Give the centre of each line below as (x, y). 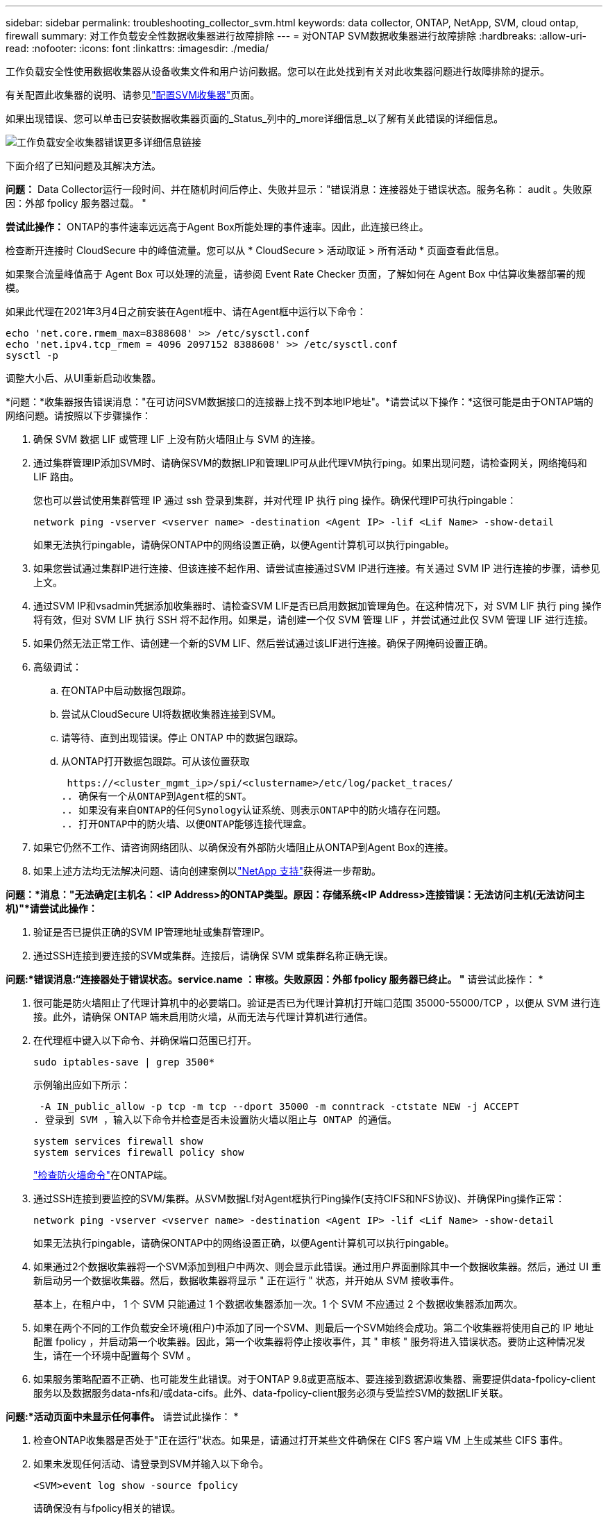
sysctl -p (32, 355)
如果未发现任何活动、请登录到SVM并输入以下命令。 (151, 1464)
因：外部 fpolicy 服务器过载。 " (76, 203)
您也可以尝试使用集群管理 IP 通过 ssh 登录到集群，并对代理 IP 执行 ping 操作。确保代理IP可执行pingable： (275, 500)
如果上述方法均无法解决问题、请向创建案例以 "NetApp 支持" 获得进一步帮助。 (208, 871)
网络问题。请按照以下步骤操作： (78, 415)
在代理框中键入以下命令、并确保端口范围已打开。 (145, 1040)
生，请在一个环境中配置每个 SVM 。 (115, 1355)
